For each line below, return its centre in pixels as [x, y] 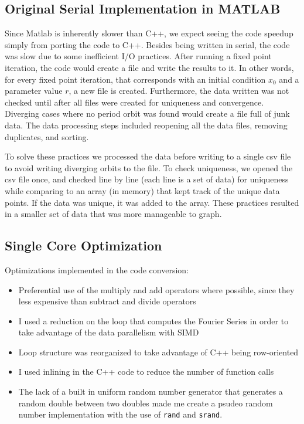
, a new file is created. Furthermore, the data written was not [179, 91]
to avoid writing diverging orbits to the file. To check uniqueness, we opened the [149, 167]
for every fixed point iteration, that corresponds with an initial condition [135, 79]
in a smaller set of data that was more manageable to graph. [113, 214]
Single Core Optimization [83, 245]
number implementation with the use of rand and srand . [120, 414]
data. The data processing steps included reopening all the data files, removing [146, 125]
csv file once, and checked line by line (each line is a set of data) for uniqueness [147, 179]
